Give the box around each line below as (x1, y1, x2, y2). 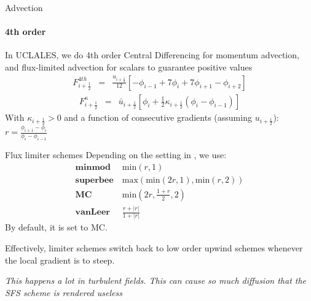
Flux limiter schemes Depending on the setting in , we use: (5, 148, 227, 161)
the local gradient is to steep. (5, 253, 115, 266)
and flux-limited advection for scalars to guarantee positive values (5, 60, 253, 73)
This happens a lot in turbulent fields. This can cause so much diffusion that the (5, 274, 307, 287)
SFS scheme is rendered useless (5, 286, 122, 299)
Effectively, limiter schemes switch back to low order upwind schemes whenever (5, 242, 303, 254)
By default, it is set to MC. (5, 221, 108, 234)
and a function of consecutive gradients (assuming (64, 110, 252, 123)
